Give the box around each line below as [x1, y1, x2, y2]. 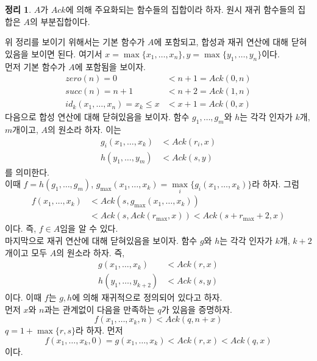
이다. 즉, [5, 222, 37, 235]
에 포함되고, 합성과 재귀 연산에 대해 [154, 35, 288, 48]
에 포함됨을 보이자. [74, 60, 146, 73]
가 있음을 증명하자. [161, 302, 232, 315]
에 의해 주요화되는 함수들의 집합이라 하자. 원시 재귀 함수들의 [65, 3, 295, 15]
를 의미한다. [5, 165, 49, 178]
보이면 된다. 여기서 [31, 47, 102, 60]
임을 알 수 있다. [60, 222, 118, 235]
